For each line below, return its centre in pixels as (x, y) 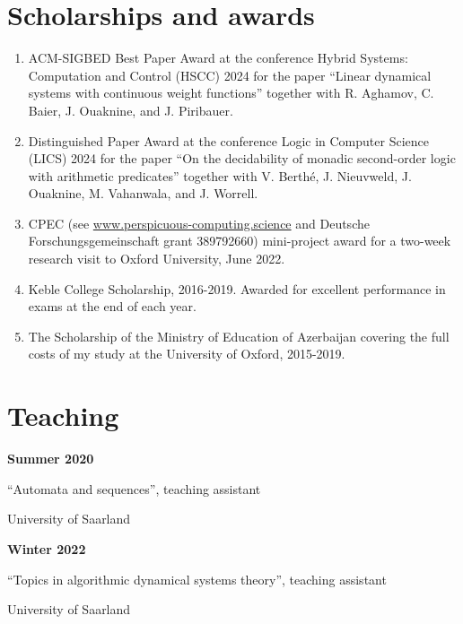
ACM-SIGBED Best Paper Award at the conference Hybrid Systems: (218, 58)
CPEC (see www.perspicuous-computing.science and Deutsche (199, 223)
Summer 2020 (51, 459)
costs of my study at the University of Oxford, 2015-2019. (187, 354)
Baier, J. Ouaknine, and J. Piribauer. (131, 110)
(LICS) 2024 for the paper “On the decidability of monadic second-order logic (242, 158)
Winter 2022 (47, 548)
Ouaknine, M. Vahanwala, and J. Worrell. (143, 193)
